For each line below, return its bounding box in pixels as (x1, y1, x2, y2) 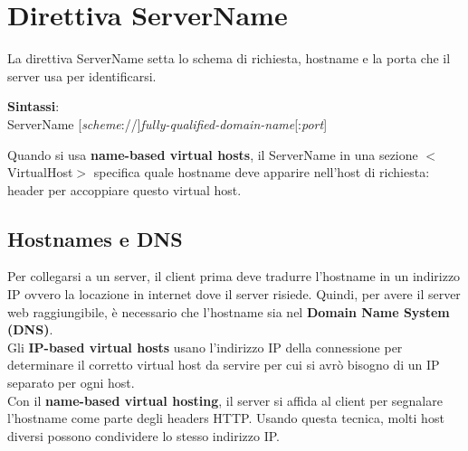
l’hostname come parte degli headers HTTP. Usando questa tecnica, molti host (7, 409, 444, 428)
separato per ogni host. (7, 373, 135, 392)
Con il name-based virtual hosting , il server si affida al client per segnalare (7, 390, 443, 409)
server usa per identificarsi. (7, 66, 157, 85)
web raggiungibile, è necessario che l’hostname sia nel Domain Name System (7, 302, 450, 321)
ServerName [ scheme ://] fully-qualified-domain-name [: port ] (7, 114, 328, 133)
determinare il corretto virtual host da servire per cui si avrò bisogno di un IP (7, 355, 440, 374)
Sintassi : (7, 97, 60, 116)
